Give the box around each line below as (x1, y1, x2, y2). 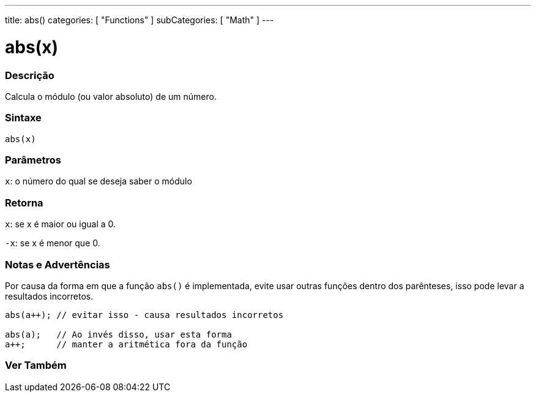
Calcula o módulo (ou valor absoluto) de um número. (5, 91, 217, 102)
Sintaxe (5, 112, 42, 124)
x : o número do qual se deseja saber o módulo (5, 176, 192, 187)
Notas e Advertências (5, 258, 110, 271)
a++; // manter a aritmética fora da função (5, 339, 248, 349)
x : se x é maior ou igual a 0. (5, 219, 116, 230)
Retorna (5, 196, 43, 209)
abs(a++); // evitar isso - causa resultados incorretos (5, 309, 284, 320)
